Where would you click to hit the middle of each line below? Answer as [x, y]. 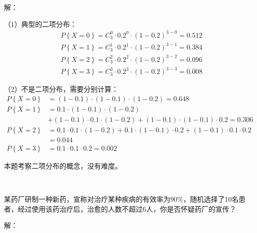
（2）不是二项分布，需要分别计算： [61, 89]
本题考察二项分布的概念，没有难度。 [63, 166]
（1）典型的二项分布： [40, 24]
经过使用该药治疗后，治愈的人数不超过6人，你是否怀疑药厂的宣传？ [127, 208]
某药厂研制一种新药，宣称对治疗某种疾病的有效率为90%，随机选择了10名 [121, 199]
